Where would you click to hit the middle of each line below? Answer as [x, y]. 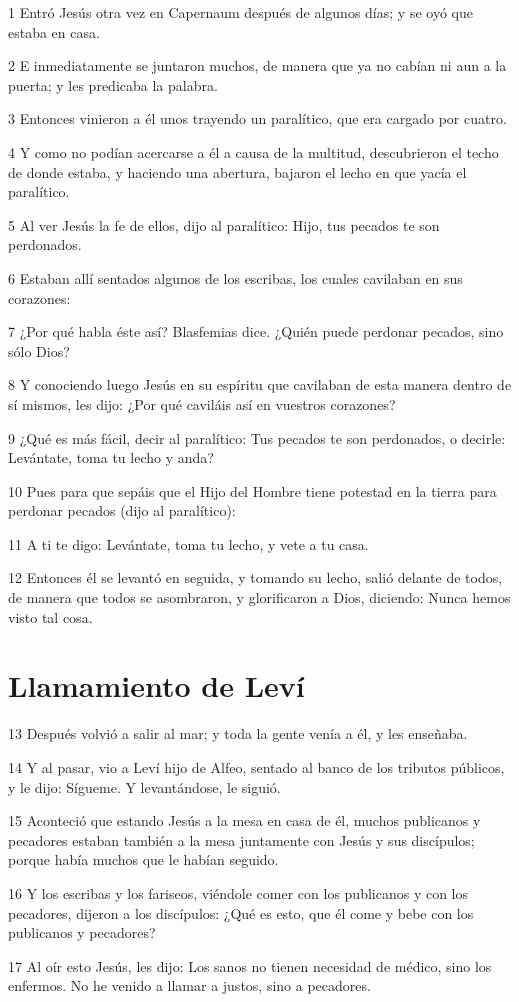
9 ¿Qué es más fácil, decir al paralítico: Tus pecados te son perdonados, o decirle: [257, 437]
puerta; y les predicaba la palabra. [113, 84]
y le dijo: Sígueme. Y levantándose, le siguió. [144, 786]
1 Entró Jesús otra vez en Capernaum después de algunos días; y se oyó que [240, 12]
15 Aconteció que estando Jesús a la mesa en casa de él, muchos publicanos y [244, 820]
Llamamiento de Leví [156, 685]
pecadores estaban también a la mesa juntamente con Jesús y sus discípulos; [241, 839]
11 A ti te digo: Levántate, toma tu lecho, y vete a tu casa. [188, 543]
